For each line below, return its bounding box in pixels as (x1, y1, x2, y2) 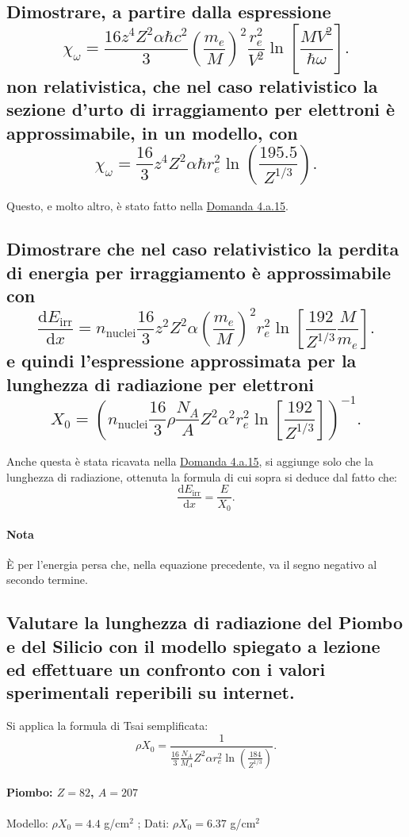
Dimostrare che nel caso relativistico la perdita (6, 236, 399, 261)
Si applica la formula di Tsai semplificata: (6, 717, 208, 734)
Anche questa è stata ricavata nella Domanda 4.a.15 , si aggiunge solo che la (6, 453, 373, 470)
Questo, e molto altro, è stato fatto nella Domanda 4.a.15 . (6, 198, 289, 214)
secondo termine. (6, 571, 88, 588)
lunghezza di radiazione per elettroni (6, 371, 314, 396)
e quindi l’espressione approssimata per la (6, 348, 357, 373)
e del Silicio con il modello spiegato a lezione (6, 633, 380, 658)
